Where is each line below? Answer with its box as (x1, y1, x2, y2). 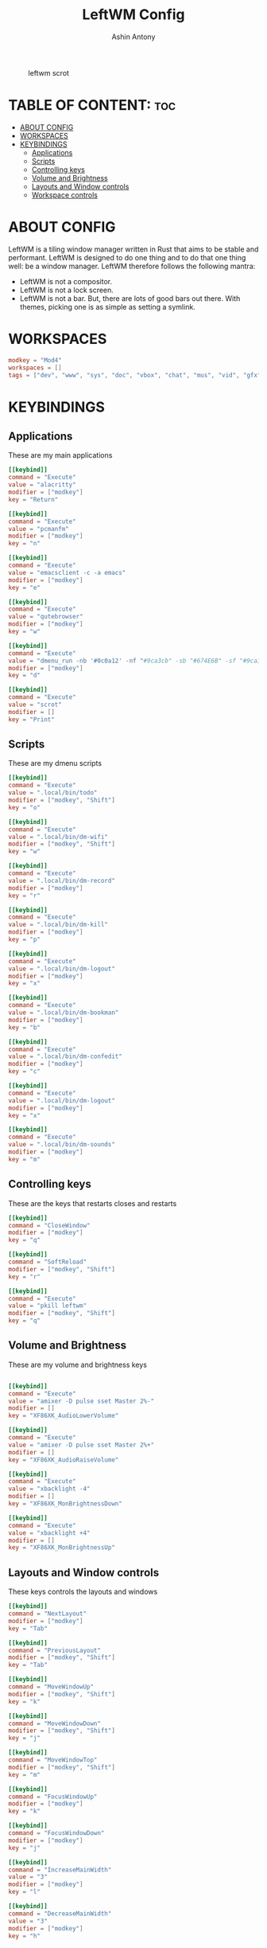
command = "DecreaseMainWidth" (8, 1909, 112, 1918)
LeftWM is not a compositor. (19, 276, 113, 286)
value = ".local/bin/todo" (8, 789, 98, 797)
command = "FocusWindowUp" (8, 1793, 98, 1801)
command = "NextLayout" (8, 1610, 87, 1618)
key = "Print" (8, 715, 56, 724)
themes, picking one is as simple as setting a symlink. (19, 302, 196, 311)
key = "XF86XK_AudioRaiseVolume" (8, 1455, 119, 1464)
